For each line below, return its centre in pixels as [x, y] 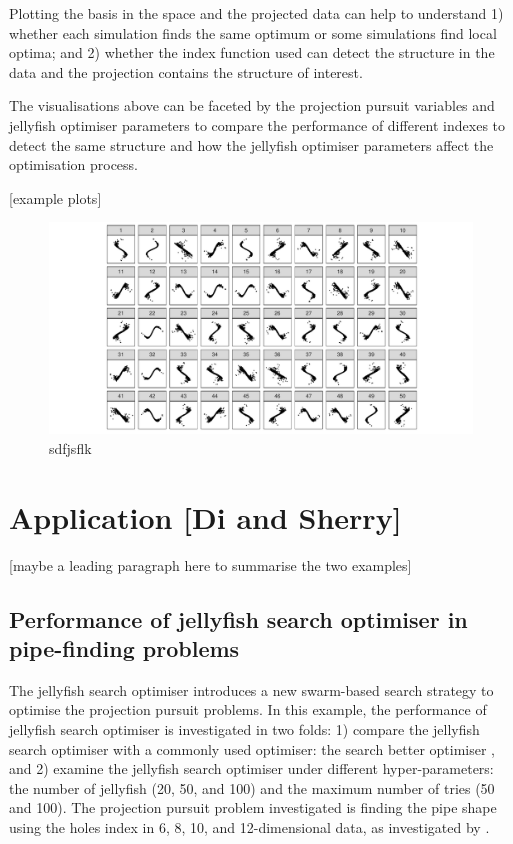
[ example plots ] [55, 197]
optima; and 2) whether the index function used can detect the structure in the [252, 52]
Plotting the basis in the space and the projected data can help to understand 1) [256, 13]
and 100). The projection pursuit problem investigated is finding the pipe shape [253, 807]
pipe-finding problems [124, 648]
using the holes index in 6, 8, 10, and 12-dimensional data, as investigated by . [249, 827]
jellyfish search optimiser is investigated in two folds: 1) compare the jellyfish [244, 729]
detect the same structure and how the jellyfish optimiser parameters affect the [251, 144]
